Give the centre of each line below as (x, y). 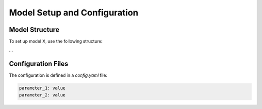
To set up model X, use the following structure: (56, 41)
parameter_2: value (42, 95)
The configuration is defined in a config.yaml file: (58, 75)
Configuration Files (39, 64)
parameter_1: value (42, 88)
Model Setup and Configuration (74, 13)
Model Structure (34, 30)
